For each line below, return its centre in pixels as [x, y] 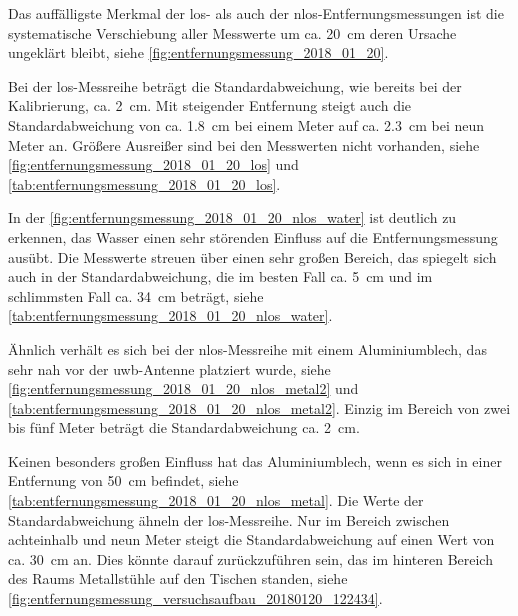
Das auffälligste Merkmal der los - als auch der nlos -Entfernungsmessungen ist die [256, 13]
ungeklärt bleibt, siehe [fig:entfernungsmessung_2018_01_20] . [198, 52]
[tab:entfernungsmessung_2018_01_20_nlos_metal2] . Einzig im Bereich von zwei [259, 407]
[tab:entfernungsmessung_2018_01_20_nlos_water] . [170, 315]
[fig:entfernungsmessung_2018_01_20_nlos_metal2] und [183, 388]
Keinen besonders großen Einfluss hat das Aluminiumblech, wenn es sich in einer [255, 460]
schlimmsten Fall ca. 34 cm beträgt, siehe [136, 295]
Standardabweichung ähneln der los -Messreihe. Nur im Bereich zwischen [229, 519]
